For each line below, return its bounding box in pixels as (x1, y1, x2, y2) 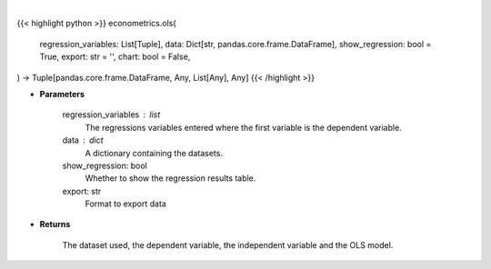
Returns (39, 219, 71, 230)
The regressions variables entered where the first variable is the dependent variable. (85, 122, 402, 133)
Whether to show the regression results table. (85, 173, 256, 184)
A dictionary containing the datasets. (85, 147, 223, 158)
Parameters (39, 88, 85, 99)
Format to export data (85, 198, 167, 209)
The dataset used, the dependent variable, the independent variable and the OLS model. (62, 239, 394, 250)
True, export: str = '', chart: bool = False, (39, 51, 191, 63)
